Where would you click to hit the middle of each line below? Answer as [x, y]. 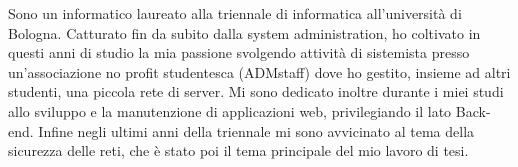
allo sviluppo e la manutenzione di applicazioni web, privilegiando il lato [230, 110]
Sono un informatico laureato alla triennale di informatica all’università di [235, 13]
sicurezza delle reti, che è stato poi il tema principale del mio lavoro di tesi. [238, 150]
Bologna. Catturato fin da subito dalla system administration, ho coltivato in [244, 32]
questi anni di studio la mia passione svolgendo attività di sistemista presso [239, 52]
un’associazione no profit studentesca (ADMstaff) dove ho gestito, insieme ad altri [259, 71]
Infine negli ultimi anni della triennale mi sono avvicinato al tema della [256, 130]
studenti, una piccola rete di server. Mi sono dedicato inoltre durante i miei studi [256, 91]
